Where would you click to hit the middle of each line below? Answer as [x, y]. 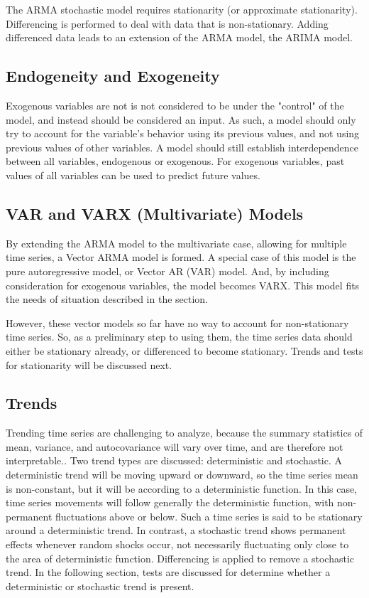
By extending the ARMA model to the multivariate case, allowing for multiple [176, 243]
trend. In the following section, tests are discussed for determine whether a [168, 572]
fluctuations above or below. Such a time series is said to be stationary [209, 516]
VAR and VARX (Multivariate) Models [155, 213]
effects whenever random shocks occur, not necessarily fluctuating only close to [177, 544]
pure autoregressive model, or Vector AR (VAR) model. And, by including [167, 271]
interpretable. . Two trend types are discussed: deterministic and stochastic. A [174, 460]
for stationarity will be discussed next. [89, 364]
